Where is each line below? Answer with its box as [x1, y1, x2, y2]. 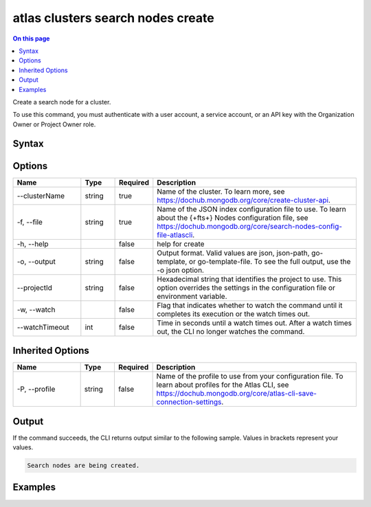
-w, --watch [16, 304, 56, 314]
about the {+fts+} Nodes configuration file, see [157, 213, 308, 223]
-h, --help [16, 239, 49, 249]
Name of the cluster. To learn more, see [157, 186, 285, 196]
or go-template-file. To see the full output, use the [189, 256, 351, 266]
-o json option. [157, 265, 204, 275]
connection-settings [156, 397, 222, 407]
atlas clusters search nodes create [12, 10, 214, 25]
